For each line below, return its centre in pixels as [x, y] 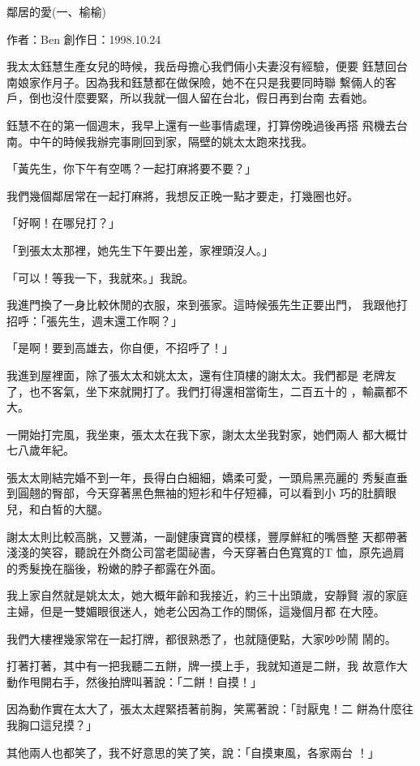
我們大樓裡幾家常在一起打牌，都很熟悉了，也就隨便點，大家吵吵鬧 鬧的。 [201, 638]
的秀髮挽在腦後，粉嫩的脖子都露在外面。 [114, 568]
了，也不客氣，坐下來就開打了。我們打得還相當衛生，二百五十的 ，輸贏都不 [207, 391]
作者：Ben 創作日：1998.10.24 [84, 39]
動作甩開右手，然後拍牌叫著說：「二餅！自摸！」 [134, 681]
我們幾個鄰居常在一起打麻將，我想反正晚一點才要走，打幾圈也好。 [182, 195]
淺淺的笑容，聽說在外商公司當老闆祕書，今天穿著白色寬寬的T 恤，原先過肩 [206, 552]
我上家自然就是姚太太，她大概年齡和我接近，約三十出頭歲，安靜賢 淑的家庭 [207, 595]
